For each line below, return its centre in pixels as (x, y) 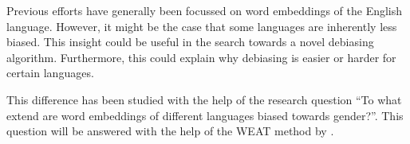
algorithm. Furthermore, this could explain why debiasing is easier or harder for (201, 57)
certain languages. (50, 73)
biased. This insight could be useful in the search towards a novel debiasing (190, 42)
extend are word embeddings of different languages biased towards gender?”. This (205, 115)
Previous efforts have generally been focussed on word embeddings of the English (205, 10)
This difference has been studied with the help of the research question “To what (204, 99)
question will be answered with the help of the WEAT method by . (170, 131)
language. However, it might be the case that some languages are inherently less (202, 26)
